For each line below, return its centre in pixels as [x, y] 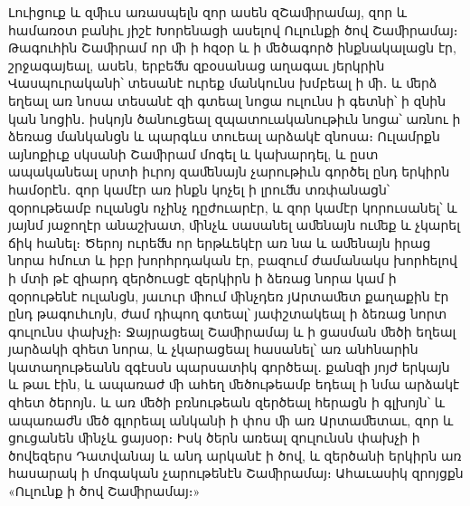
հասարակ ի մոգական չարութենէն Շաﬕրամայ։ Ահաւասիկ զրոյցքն [236, 473]
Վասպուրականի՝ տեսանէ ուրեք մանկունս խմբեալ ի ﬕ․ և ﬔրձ [223, 83]
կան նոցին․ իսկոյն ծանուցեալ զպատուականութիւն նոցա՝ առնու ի [235, 118]
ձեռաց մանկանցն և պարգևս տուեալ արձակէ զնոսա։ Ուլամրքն [224, 136]
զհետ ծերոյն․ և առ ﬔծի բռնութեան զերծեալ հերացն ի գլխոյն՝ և [227, 402]
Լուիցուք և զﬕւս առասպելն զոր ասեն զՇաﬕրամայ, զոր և [208, 12]
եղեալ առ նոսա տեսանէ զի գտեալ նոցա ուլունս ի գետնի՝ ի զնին [227, 100]
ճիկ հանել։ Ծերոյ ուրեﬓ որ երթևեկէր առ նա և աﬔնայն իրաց [220, 242]
